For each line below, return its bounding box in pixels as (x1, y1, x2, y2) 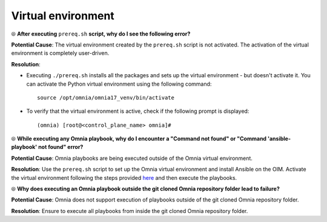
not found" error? (38, 144, 84, 151)
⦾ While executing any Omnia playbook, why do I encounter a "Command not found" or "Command (11, 135, 266, 142)
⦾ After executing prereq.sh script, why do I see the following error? (11, 30, 191, 37)
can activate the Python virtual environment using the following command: (26, 80, 212, 87)
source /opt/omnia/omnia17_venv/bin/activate (37, 94, 175, 101)
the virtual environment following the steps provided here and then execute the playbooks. (11, 174, 237, 181)
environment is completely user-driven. (11, 49, 110, 57)
